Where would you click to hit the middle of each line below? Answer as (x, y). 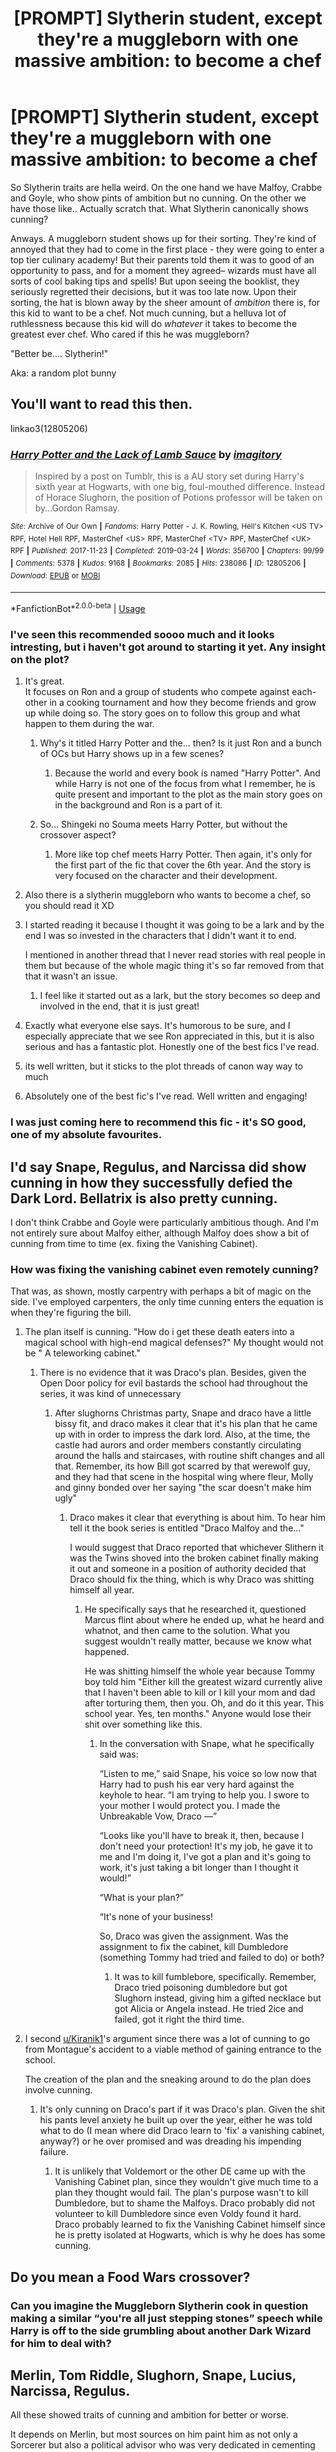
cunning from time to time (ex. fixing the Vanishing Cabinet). (134, 1244)
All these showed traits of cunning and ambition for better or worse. (149, 2415)
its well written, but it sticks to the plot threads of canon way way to (163, 1066)
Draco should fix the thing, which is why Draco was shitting (192, 1579)
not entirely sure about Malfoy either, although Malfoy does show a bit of (160, 1233)
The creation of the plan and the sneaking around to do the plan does (168, 2079)
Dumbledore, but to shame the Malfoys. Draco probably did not (185, 2203)
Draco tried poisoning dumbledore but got (201, 1988)
